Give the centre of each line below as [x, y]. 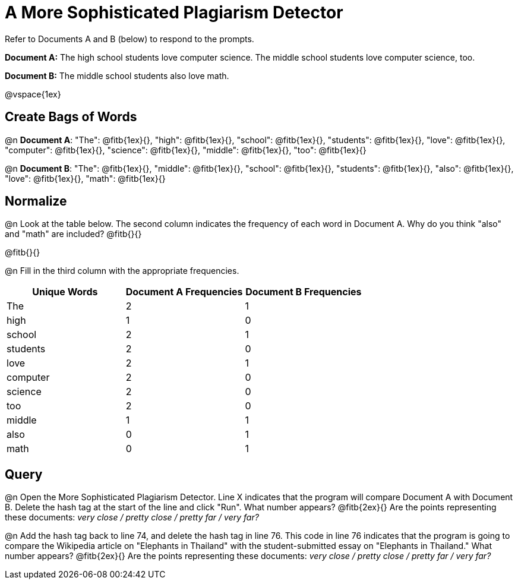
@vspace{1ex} [33, 94]
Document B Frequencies [304, 292]
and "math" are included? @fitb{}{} [73, 234]
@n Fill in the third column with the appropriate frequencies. [122, 271]
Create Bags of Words [71, 117]
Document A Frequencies [184, 292]
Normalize [36, 201]
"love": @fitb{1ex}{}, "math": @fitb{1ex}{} [85, 178]
